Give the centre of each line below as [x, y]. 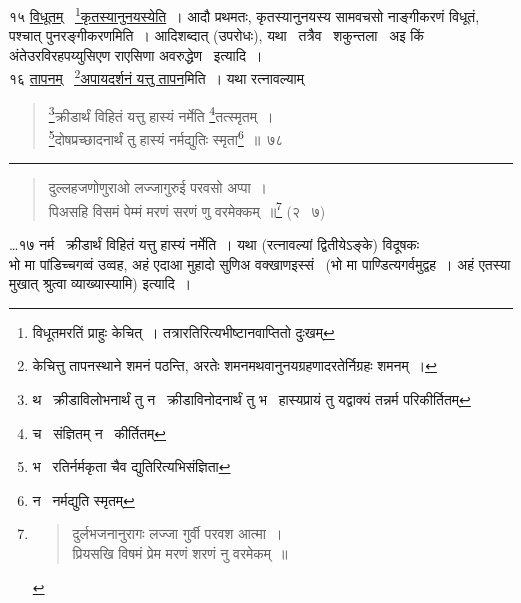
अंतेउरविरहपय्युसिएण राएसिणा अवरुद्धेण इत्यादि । [136, 54]
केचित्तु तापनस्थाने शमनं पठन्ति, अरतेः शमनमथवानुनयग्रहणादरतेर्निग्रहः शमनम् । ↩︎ [234, 365]
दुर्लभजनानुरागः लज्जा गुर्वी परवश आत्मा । [177, 533]
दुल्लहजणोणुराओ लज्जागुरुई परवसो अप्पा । [157, 187]
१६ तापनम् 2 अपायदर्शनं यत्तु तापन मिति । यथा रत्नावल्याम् [156, 77]
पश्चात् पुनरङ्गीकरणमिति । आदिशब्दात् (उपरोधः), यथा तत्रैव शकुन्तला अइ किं [217, 35]
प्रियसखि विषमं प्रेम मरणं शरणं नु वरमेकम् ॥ [180, 552]
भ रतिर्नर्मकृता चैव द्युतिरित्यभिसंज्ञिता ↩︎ [131, 466]
